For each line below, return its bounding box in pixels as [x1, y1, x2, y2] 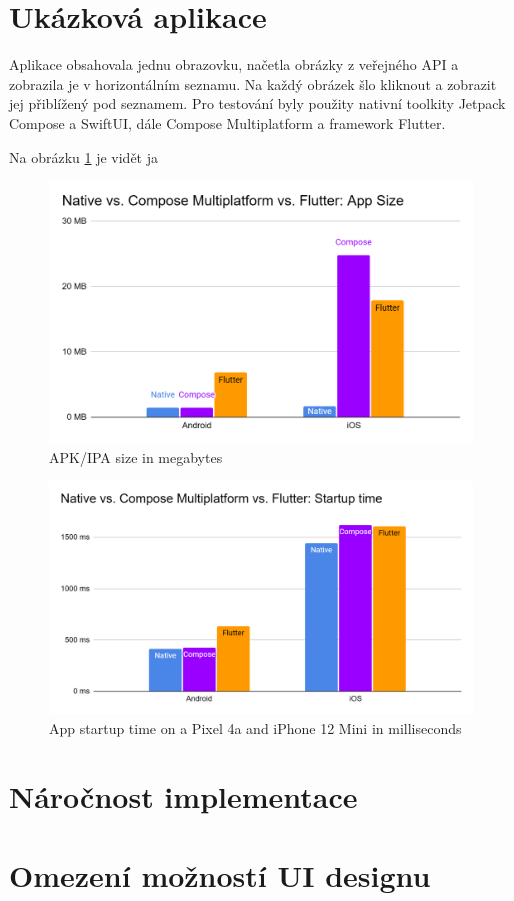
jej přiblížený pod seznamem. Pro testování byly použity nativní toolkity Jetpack [9, 93, 506, 114]
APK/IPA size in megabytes [49, 446, 223, 467]
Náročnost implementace [9, 776, 358, 817]
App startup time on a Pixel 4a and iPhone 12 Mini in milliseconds [49, 717, 462, 738]
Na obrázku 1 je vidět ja [9, 146, 158, 167]
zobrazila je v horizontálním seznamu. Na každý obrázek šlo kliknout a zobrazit [9, 73, 497, 94]
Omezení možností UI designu [9, 854, 431, 895]
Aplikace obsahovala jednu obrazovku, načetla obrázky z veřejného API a [9, 54, 459, 75]
